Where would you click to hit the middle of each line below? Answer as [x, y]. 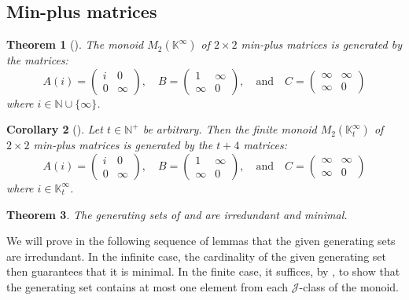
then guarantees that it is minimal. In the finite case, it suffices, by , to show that [203, 271]
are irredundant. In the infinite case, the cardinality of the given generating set [196, 256]
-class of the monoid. [349, 286]
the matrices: [37, 60]
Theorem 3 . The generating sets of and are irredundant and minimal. [177, 214]
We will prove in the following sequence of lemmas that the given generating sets [201, 241]
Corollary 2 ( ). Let [55, 129]
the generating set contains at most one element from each [147, 286]
